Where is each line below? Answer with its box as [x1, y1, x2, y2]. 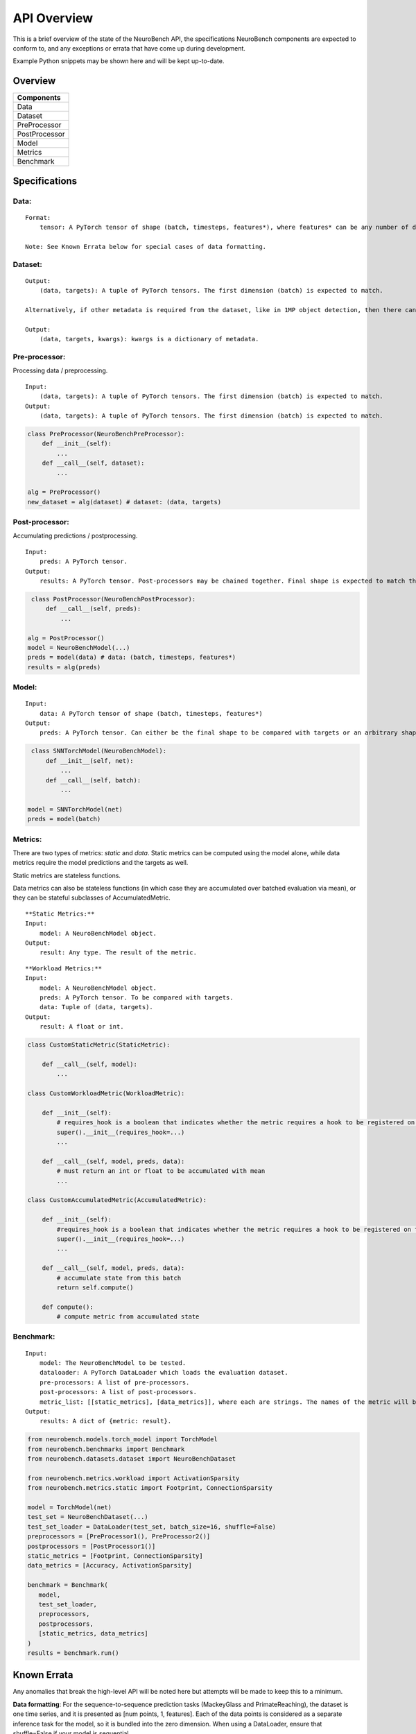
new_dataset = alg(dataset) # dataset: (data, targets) [27, 498, 222, 506]
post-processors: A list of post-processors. [39, 1388, 198, 1396]
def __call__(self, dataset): [42, 459, 145, 467]
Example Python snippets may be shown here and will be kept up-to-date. [12, 57, 225, 65]
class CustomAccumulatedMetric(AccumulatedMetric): [27, 1196, 207, 1204]
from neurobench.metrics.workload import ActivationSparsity [27, 1474, 240, 1482]
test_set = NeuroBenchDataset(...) [27, 1513, 148, 1521]
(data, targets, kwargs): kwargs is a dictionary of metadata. [39, 335, 259, 343]
